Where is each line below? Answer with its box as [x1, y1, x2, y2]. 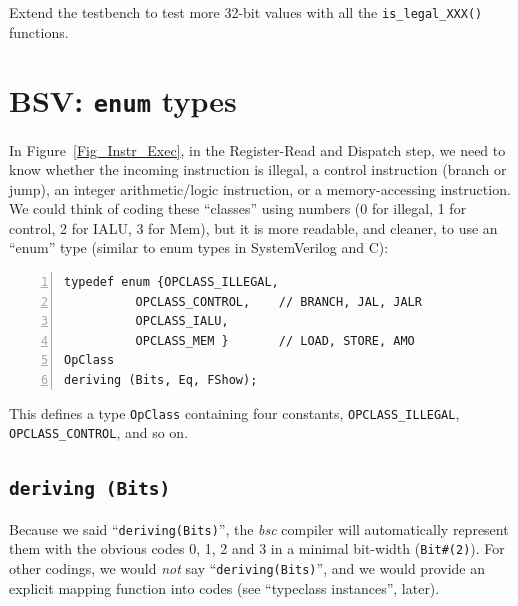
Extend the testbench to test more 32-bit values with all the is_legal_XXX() [9, 2, 483, 22]
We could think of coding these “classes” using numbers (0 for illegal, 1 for [9, 198, 467, 219]
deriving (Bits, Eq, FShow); [64, 373, 258, 388]
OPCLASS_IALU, [135, 314, 229, 329]
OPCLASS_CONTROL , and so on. [9, 422, 189, 443]
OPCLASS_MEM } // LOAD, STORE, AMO [135, 333, 415, 348]
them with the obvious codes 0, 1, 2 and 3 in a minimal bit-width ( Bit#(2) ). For [9, 538, 505, 559]
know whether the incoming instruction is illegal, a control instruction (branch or [9, 159, 507, 180]
